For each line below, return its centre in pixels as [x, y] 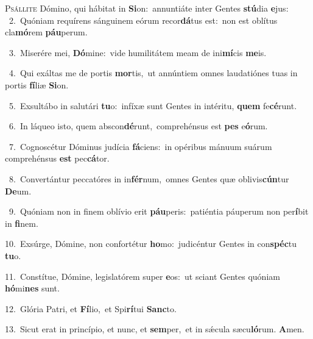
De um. [18, 191]
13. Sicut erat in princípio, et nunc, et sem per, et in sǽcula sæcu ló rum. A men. [155, 329]
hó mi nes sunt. [32, 288]
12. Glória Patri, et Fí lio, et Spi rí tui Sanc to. [91, 308]
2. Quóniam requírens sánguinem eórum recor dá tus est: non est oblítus [143, 20]
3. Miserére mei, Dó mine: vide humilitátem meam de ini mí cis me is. [138, 52]
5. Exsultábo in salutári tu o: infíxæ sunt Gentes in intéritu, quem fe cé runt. [153, 105]
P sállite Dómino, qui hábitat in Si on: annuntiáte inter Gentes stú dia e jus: [147, 8]
